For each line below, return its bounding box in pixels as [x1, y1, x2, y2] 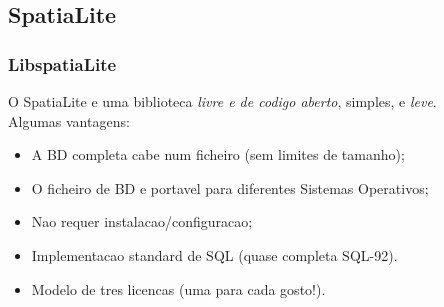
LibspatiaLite [8, 51, 117, 76]
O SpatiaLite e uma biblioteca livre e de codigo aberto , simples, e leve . [8, 91, 437, 111]
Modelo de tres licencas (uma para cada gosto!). [31, 278, 326, 299]
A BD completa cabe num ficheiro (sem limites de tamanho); [31, 144, 405, 165]
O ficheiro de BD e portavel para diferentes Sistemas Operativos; [31, 177, 429, 198]
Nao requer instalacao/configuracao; [31, 211, 253, 232]
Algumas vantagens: [8, 110, 130, 131]
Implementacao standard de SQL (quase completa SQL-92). [31, 244, 398, 265]
